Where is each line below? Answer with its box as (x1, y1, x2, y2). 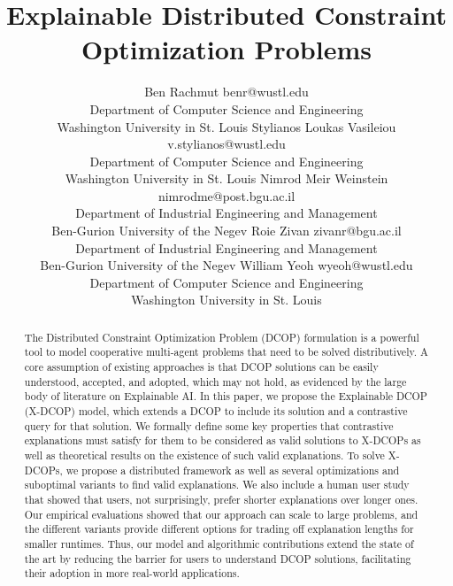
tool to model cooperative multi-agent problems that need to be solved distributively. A (24, 344, 428, 359)
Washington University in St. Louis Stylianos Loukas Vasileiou (57, 117, 396, 135)
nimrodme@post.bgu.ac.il (157, 186, 296, 204)
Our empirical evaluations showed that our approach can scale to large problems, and (24, 506, 418, 521)
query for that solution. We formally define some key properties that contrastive (24, 418, 394, 433)
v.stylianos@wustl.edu (167, 135, 286, 153)
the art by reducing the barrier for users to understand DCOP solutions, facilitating (24, 551, 411, 566)
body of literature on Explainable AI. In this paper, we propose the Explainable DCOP (24, 389, 427, 404)
